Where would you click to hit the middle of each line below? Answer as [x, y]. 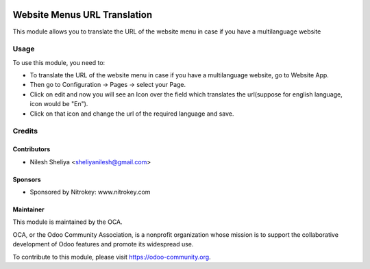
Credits [25, 131]
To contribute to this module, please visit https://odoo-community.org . [112, 257]
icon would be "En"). [59, 104]
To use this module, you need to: [59, 62]
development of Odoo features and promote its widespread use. [103, 244]
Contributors [32, 149]
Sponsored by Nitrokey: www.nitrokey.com [90, 192]
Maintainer [28, 209]
